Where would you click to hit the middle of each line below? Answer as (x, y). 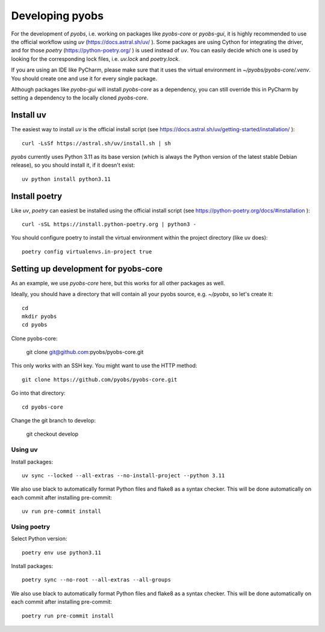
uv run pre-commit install (62, 511)
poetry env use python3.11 (62, 553)
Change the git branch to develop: (54, 421)
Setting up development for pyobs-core (87, 269)
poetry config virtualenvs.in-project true (87, 252)
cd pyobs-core (42, 407)
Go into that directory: (38, 393)
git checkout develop (52, 434)
